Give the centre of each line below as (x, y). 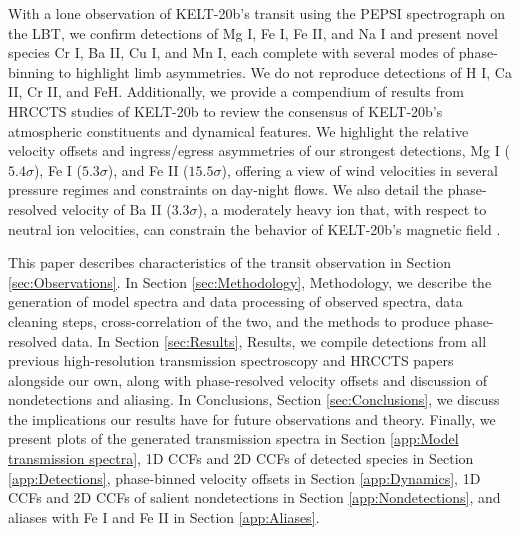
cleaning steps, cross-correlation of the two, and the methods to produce (229, 320)
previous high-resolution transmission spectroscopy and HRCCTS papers (231, 360)
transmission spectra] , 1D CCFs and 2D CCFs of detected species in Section (241, 458)
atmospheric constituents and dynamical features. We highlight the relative (238, 130)
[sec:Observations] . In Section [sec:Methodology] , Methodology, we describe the (250, 281)
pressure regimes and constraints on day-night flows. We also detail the (226, 189)
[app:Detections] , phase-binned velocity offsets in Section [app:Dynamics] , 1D (244, 477)
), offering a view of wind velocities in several (359, 169)
